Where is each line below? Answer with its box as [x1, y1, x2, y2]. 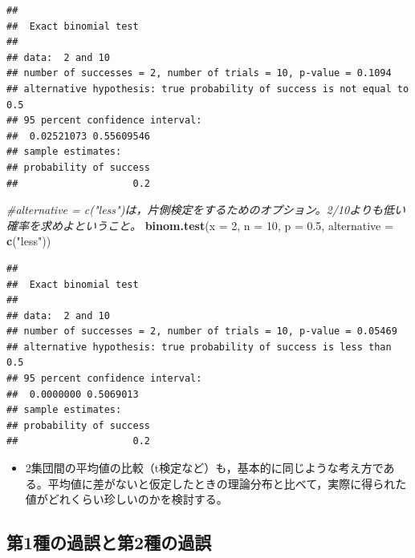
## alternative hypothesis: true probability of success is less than [6, 341, 392, 353]
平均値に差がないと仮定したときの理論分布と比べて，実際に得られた [47, 475, 407, 491]
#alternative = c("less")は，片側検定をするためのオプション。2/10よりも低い [6, 201, 405, 218]
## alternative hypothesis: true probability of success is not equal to [6, 83, 409, 95]
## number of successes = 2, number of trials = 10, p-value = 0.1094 [6, 67, 392, 79]
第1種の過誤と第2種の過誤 [6, 530, 212, 555]
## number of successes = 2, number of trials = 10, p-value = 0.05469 [6, 325, 397, 338]
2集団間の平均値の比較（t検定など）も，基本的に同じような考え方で [25, 459, 384, 476]
